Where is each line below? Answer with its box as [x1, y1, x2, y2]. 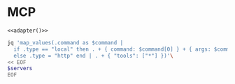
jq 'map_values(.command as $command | [7, 39, 124, 46]
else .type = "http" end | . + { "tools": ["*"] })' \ [13, 52, 173, 59]
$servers [7, 65, 33, 72]
